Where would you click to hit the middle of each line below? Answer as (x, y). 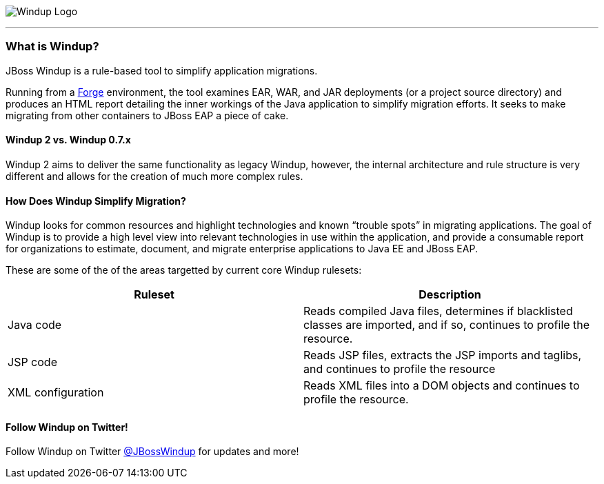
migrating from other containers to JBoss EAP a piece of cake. (147, 115)
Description (450, 295)
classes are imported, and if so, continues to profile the (447, 325)
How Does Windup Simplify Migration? (96, 201)
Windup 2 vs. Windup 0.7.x (68, 140)
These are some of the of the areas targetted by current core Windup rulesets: (184, 270)
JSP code (32, 362)
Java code (35, 325)
